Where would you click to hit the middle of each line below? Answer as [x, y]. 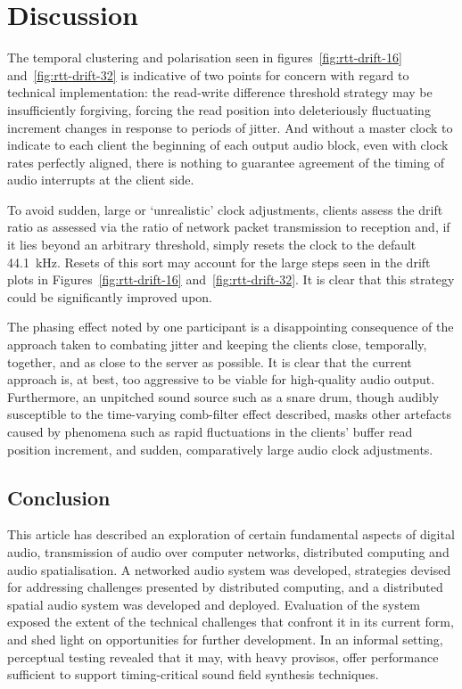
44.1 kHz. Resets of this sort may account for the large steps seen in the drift [219, 262]
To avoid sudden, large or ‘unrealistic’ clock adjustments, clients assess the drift [225, 209]
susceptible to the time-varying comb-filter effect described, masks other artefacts [229, 414]
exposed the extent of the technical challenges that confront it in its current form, [231, 622]
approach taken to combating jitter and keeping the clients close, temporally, [217, 344]
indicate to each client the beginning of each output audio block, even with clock [228, 145]
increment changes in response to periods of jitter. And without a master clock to [230, 127]
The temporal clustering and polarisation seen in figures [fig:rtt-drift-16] [205, 57]
